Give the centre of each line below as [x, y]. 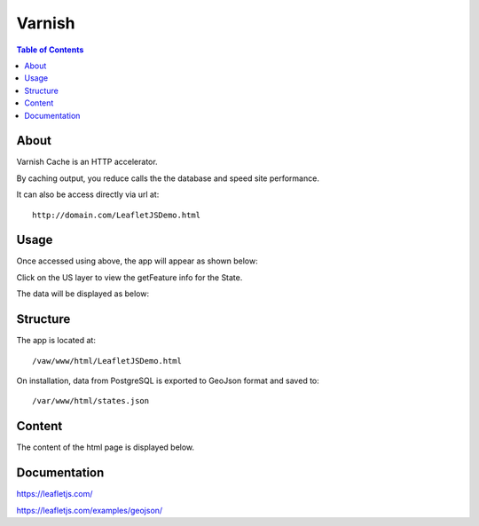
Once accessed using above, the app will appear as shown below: [137, 261]
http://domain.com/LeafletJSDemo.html [117, 215]
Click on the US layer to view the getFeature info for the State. [130, 277]
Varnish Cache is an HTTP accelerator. [87, 162]
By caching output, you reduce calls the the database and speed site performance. [168, 178]
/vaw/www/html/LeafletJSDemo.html [107, 361]
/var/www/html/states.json [91, 401]
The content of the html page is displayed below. [106, 447]
